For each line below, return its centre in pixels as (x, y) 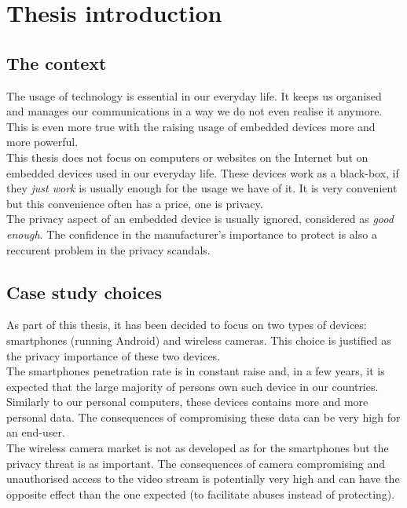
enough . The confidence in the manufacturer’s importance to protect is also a (192, 234)
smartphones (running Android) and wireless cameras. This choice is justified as (199, 340)
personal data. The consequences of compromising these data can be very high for (203, 417)
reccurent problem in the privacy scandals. (108, 249)
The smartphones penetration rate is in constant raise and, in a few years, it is (196, 371)
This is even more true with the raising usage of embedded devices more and (191, 126)
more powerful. (42, 142)
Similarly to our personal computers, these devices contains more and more (187, 402)
